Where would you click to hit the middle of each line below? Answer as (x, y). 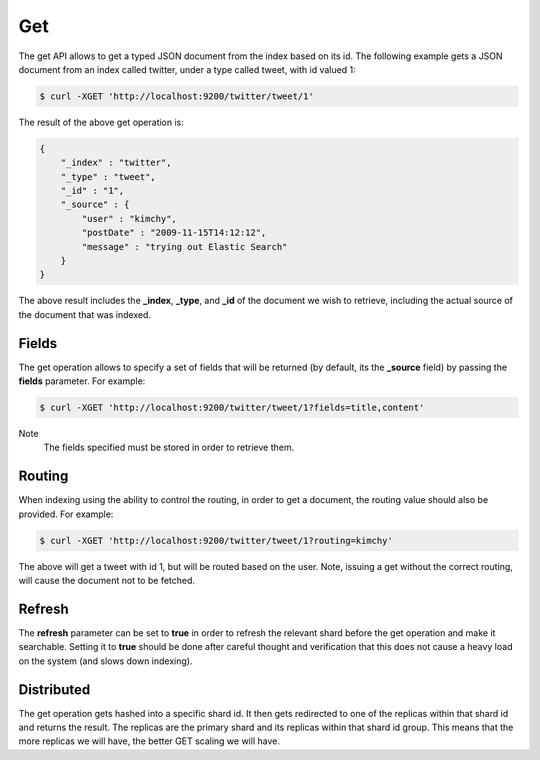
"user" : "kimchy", (129, 218)
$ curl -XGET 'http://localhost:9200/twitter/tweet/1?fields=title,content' (232, 408)
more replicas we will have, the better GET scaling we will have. (149, 741)
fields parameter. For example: (82, 381)
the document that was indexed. (85, 314)
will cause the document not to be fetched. (106, 581)
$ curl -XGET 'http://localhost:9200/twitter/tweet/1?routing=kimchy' (216, 540)
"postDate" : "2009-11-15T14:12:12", (174, 233)
